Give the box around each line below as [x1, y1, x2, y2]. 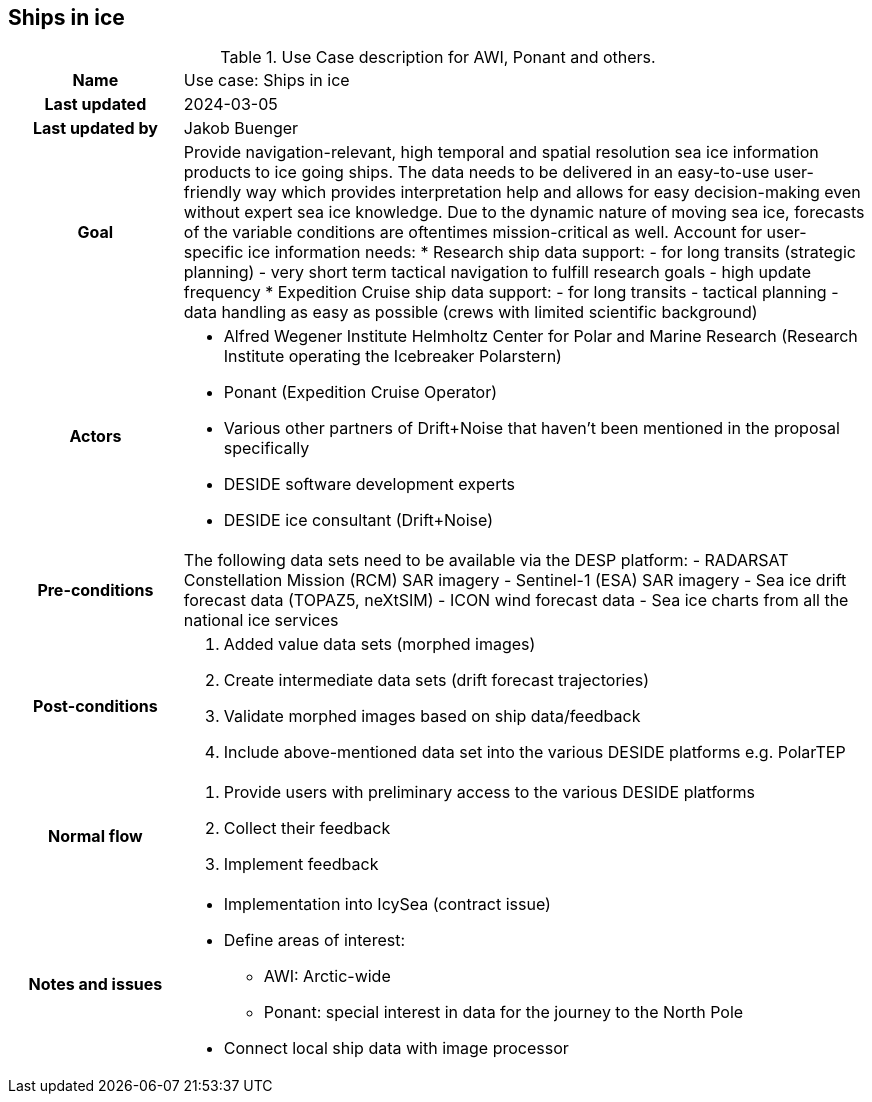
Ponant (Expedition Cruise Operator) [223, 382, 498, 403]
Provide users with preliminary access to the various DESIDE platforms [223, 782, 755, 803]
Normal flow [48, 826, 143, 847]
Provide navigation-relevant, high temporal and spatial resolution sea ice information [183, 142, 819, 163]
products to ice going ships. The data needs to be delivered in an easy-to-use [183, 162, 770, 183]
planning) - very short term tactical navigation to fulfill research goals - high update [183, 262, 812, 283]
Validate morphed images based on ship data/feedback [223, 706, 641, 727]
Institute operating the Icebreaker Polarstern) [223, 346, 562, 367]
